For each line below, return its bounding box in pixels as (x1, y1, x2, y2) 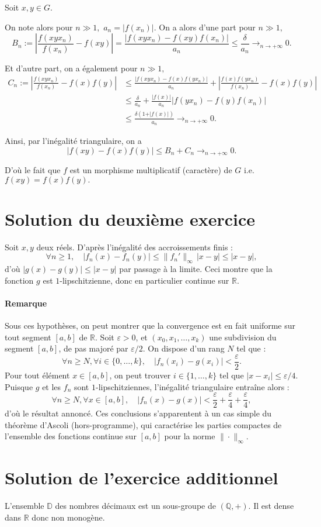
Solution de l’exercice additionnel (5, 466, 278, 490)
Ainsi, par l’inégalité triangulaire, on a (5, 135, 142, 147)
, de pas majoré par (58, 342, 128, 354)
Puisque (5, 380, 33, 392)
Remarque (5, 297, 47, 309)
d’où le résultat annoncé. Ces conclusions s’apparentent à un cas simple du (5, 407, 272, 419)
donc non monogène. (32, 511, 105, 523)
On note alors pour (5, 20, 73, 33)
